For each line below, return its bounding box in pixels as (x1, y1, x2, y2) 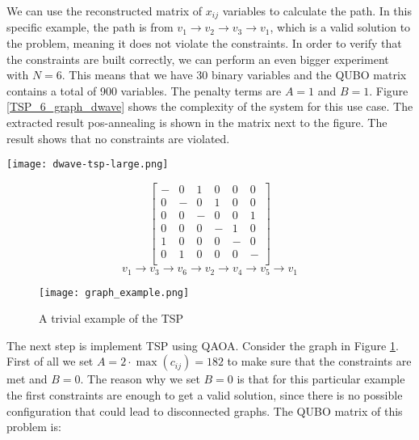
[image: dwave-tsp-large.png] (6, 159, 169, 171)
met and (6, 370, 48, 387)
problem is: (6, 418, 61, 435)
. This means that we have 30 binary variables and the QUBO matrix (61, 66, 407, 83)
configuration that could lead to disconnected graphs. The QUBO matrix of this (6, 402, 403, 419)
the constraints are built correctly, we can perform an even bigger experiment (6, 50, 389, 67)
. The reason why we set (80, 370, 200, 387)
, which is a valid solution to (270, 19, 411, 36)
